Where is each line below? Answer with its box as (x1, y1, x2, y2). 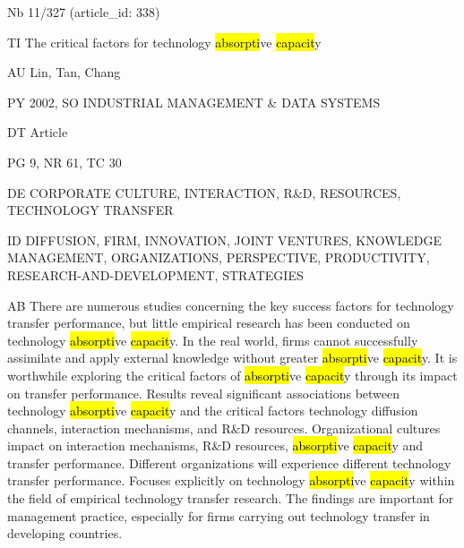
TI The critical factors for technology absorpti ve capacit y (7, 32, 322, 51)
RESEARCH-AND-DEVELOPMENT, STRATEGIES (7, 265, 304, 284)
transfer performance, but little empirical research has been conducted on (7, 313, 410, 332)
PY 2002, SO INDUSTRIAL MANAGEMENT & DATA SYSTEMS (7, 92, 381, 111)
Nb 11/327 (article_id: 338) (7, 3, 160, 21)
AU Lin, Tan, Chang (7, 63, 121, 81)
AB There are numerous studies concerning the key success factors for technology (7, 295, 454, 314)
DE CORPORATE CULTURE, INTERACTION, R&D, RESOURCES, (7, 183, 401, 201)
